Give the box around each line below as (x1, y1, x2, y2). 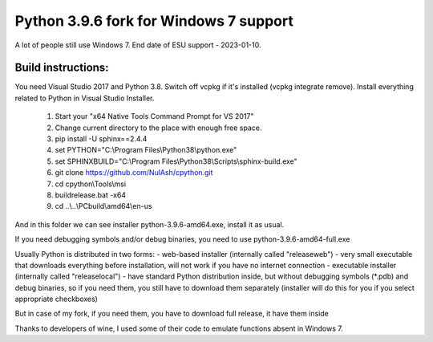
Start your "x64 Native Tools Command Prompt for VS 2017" (55, 112, 254, 121)
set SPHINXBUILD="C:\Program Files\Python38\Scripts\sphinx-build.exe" (55, 157, 298, 166)
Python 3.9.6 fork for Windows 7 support (14, 12, 294, 30)
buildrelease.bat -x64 (55, 189, 127, 200)
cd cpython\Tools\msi (55, 179, 127, 189)
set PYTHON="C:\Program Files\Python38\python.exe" (55, 145, 237, 155)
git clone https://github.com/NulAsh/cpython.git (55, 168, 213, 177)
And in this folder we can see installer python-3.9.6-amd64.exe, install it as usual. (14, 219, 285, 229)
